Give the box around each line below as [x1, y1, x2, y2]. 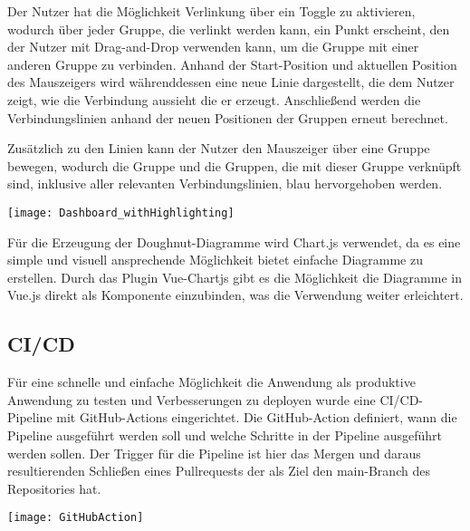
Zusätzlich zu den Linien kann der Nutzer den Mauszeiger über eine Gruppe [7, 139, 430, 158]
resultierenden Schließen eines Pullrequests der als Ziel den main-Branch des [7, 461, 430, 480]
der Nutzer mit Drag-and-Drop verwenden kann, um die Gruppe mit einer [7, 37, 419, 56]
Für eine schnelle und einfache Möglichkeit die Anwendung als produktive [7, 372, 416, 391]
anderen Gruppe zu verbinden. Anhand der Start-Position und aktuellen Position [7, 54, 457, 73]
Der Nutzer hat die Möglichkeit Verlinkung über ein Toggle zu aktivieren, [7, 2, 416, 20]
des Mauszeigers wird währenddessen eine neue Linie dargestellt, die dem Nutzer [7, 72, 455, 92]
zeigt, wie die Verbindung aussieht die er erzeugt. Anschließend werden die [7, 90, 421, 109]
